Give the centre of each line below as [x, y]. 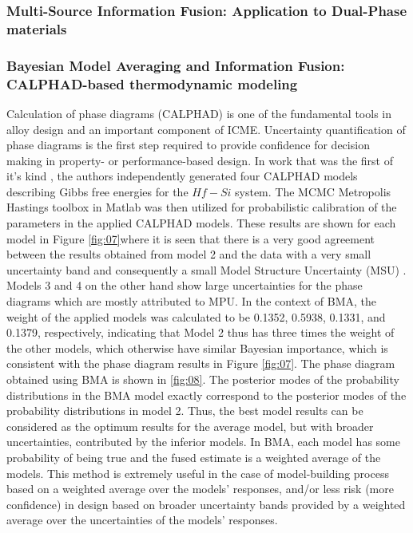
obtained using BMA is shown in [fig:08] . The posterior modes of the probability [203, 379]
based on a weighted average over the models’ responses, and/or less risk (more [200, 489]
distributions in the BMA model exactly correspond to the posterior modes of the [206, 395]
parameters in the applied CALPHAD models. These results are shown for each [201, 223]
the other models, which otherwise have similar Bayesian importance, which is [197, 347]
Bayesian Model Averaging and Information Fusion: [176, 65]
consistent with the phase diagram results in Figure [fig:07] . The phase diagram [201, 363]
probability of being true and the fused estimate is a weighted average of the [194, 457]
